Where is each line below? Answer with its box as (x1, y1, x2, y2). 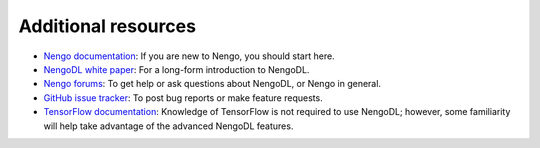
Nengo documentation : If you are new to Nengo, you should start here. (43, 50, 335, 62)
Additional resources (18, 15, 197, 37)
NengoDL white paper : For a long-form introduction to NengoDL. (43, 63, 310, 75)
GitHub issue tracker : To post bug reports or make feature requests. (43, 91, 324, 104)
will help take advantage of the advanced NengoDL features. (43, 120, 294, 132)
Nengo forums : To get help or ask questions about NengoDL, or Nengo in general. (43, 78, 382, 90)
